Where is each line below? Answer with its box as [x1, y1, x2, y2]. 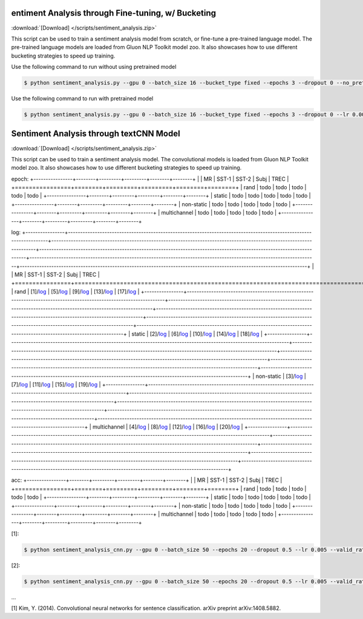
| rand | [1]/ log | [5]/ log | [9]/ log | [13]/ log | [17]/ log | [11, 288, 140, 295]
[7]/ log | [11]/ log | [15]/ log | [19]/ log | [11, 381, 101, 388]
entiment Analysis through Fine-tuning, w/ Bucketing [11, 8, 217, 18]
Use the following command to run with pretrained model [11, 95, 154, 102]
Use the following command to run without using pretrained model [11, 63, 177, 71]
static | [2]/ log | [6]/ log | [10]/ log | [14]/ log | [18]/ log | [131, 330, 263, 337]
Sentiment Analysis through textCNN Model [11, 129, 181, 139]
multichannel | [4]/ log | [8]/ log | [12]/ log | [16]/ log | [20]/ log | [92, 423, 243, 430]
